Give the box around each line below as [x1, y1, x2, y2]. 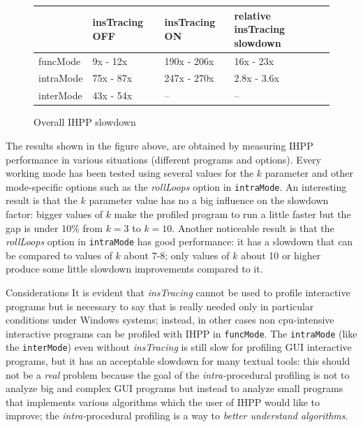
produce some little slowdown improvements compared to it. [6, 261, 263, 276]
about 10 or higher [241, 247, 321, 262]
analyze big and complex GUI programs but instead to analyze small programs [6, 381, 343, 396]
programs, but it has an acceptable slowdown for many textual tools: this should [6, 354, 350, 368]
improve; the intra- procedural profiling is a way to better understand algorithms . [6, 408, 348, 423]
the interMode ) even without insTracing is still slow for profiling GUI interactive [6, 340, 352, 354]
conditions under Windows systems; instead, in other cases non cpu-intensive [6, 312, 334, 327]
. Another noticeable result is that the [172, 220, 334, 235]
